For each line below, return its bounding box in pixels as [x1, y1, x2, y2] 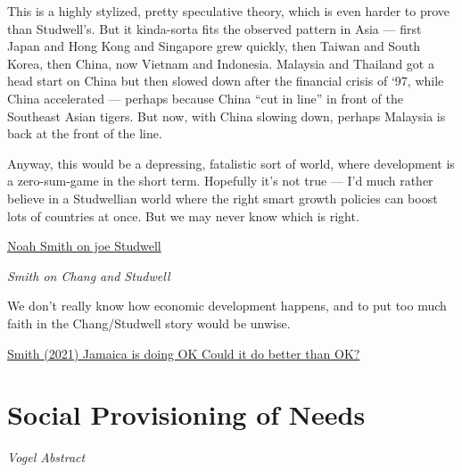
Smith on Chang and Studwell [7, 266, 170, 285]
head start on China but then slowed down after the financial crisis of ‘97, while [7, 71, 444, 90]
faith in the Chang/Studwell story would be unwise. [7, 313, 291, 332]
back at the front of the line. [7, 124, 162, 143]
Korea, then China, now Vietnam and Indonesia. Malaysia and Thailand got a [7, 54, 434, 72]
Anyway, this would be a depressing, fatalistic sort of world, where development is [7, 153, 455, 172]
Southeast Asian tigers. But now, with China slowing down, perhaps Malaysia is [7, 106, 446, 125]
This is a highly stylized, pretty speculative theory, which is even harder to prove [7, 2, 450, 20]
